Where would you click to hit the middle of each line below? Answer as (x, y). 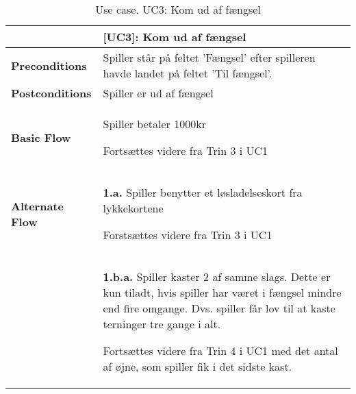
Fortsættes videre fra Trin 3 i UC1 (186, 150)
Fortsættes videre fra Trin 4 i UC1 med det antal (220, 350)
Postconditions (51, 93)
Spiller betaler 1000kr (154, 124)
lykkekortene (133, 208)
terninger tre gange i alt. (162, 324)
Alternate (37, 206)
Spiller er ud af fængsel (158, 93)
